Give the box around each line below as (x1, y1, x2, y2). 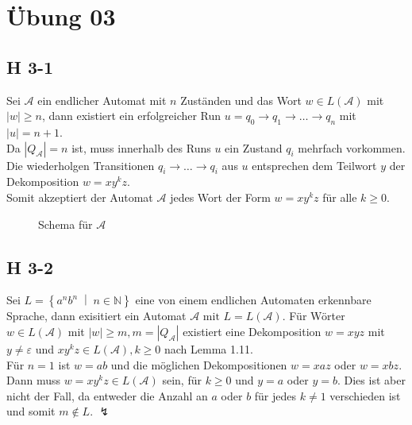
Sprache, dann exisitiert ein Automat (6, 307, 187, 324)
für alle (322, 188, 357, 205)
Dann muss (6, 372, 61, 388)
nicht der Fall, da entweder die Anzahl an (6, 387, 208, 404)
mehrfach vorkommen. (298, 139, 406, 156)
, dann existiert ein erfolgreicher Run (41, 107, 221, 124)
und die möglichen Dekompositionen (110, 356, 287, 373)
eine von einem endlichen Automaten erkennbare (135, 292, 372, 308)
